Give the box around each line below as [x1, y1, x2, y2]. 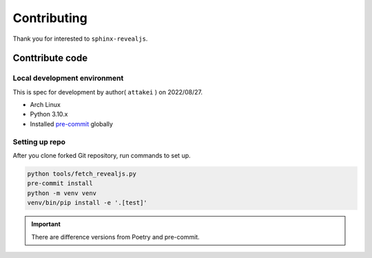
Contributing [12, 10, 87, 26]
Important [31, 220, 61, 228]
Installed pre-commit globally [30, 119, 114, 128]
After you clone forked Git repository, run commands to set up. [12, 152, 191, 160]
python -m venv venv [27, 189, 96, 197]
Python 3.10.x [30, 110, 68, 119]
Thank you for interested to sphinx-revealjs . [12, 34, 148, 43]
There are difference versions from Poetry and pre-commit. [31, 232, 200, 241]
